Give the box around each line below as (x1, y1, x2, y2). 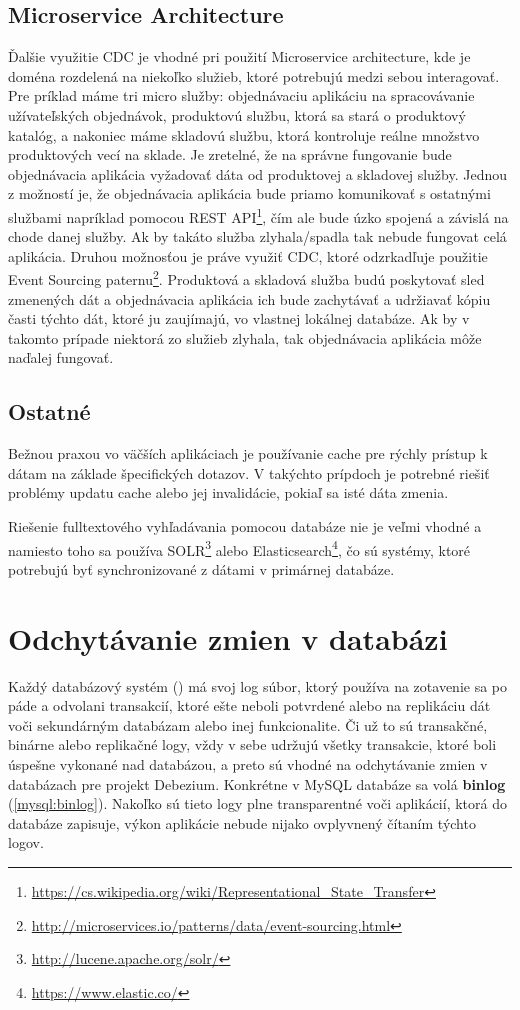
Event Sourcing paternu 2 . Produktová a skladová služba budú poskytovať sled (8, 266, 485, 290)
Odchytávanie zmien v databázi (8, 617, 448, 658)
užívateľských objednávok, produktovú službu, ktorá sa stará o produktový (8, 104, 466, 125)
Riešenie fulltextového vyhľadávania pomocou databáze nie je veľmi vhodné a (8, 516, 482, 536)
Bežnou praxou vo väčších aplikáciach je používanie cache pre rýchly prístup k (8, 443, 488, 464)
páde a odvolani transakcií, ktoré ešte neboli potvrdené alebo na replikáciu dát (8, 695, 491, 716)
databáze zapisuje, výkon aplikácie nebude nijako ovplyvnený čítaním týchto (8, 812, 476, 833)
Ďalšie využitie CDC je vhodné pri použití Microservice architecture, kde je (8, 46, 471, 67)
